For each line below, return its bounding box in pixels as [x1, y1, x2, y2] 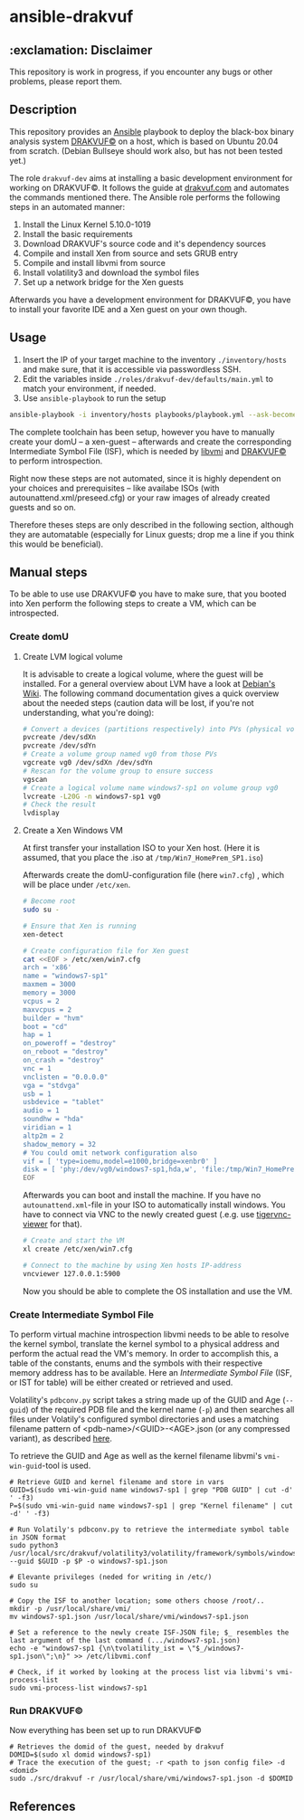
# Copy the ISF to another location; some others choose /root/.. [9, 1596, 265, 1606]
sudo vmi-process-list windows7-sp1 [9, 1683, 147, 1693]
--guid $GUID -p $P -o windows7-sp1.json [9, 1557, 168, 1567]
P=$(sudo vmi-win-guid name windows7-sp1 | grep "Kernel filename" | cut [9, 1501, 294, 1510]
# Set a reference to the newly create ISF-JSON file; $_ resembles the [9, 1628, 290, 1637]
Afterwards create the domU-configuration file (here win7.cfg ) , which [22, 870, 285, 881]
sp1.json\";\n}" [9, 1652, 71, 1662]
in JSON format [9, 1533, 67, 1542]
